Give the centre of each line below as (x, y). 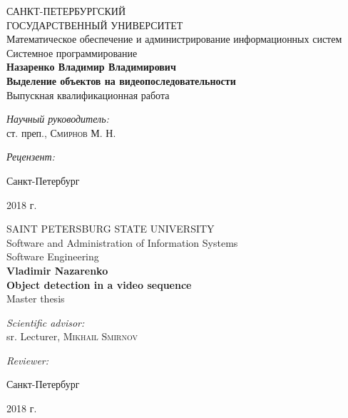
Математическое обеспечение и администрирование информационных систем (174, 39)
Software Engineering (53, 256)
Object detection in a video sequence (99, 284)
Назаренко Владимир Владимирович (91, 67)
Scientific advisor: (46, 322)
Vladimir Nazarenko (57, 270)
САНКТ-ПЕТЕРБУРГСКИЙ (66, 11)
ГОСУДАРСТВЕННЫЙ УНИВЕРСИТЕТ (95, 25)
